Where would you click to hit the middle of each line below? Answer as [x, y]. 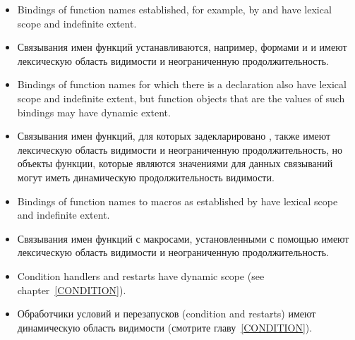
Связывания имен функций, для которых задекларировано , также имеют [174, 136]
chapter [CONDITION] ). [72, 290]
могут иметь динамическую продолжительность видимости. [146, 177]
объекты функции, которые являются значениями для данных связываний [175, 163]
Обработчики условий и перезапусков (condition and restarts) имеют [167, 314]
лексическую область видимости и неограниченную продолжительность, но [180, 149]
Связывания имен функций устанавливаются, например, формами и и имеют [182, 47]
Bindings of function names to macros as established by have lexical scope [177, 201]
